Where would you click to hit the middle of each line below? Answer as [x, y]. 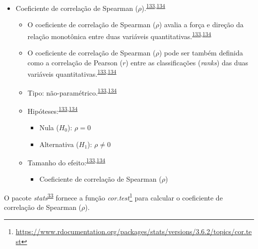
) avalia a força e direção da [201, 25]
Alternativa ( [59, 144]
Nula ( [49, 127]
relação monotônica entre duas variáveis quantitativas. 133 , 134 [119, 35]
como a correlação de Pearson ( [75, 62]
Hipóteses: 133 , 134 [53, 110]
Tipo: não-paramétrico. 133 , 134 [72, 92]
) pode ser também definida [201, 53]
